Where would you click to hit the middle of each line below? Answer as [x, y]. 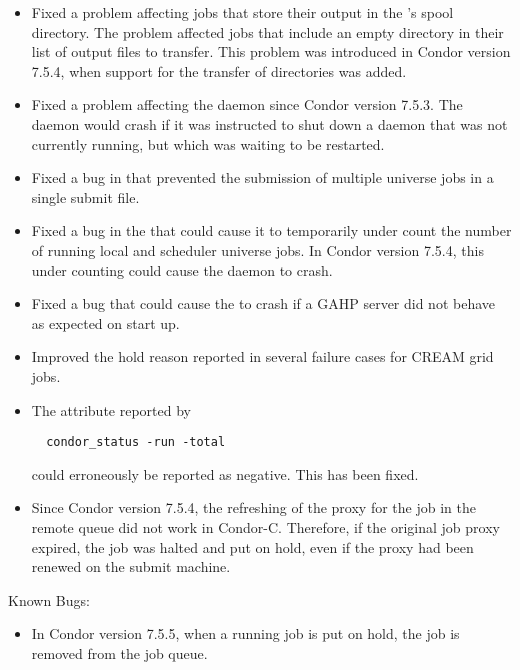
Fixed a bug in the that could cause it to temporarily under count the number [271, 230]
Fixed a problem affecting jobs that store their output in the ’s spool [242, 12]
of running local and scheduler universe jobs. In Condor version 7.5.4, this [257, 249]
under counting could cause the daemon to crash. [182, 269]
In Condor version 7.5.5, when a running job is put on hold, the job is [245, 633]
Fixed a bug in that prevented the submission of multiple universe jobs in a [262, 177]
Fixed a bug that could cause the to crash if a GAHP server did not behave [263, 303]
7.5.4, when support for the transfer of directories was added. [219, 70]
